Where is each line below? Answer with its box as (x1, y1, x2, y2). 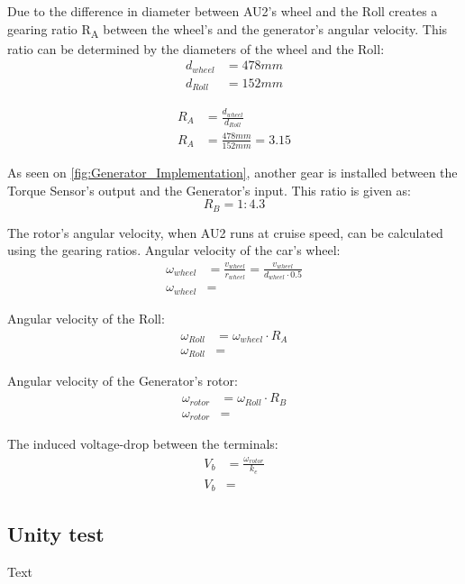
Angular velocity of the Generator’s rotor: (7, 371, 238, 390)
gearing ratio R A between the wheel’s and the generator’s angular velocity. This (7, 19, 448, 41)
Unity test (7, 519, 105, 547)
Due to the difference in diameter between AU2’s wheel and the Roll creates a (7, 2, 438, 20)
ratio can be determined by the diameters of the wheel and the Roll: (7, 39, 385, 58)
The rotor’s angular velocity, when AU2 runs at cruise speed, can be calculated (7, 223, 443, 242)
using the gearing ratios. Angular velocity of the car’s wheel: (7, 241, 341, 260)
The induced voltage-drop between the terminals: (7, 434, 278, 453)
